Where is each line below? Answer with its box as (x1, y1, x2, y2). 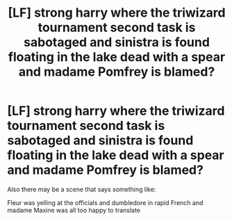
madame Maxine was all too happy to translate (7, 206, 141, 214)
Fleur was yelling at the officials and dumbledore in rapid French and (7, 198, 204, 206)
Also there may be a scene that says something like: (7, 185, 156, 193)
